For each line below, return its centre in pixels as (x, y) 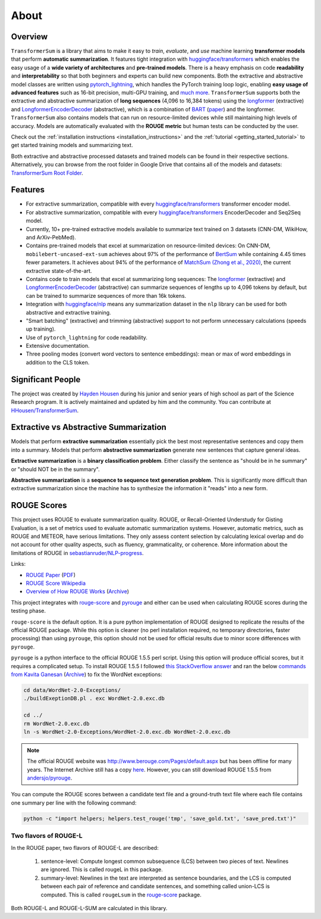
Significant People (46, 379)
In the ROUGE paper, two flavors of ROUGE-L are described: (85, 848)
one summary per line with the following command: (74, 803)
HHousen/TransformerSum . (45, 410)
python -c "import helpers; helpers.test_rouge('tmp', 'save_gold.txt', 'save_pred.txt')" (160, 818)
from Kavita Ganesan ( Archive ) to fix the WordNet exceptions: (87, 674)
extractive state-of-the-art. (59, 270)
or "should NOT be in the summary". (56, 469)
